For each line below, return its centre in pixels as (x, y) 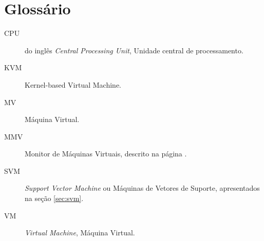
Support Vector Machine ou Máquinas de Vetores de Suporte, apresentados (142, 188)
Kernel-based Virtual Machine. (73, 84)
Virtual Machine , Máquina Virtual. (80, 233)
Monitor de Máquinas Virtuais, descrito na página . (106, 154)
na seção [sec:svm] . (54, 198)
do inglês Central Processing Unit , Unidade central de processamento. (134, 50)
